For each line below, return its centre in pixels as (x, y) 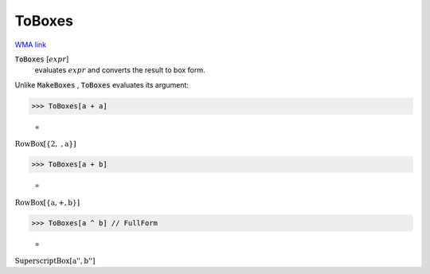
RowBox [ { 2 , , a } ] (45, 144)
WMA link (31, 45)
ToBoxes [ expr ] (42, 59)
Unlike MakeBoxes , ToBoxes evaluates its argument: (102, 84)
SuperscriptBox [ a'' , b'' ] (55, 261)
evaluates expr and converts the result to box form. (120, 70)
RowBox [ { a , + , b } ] (47, 202)
